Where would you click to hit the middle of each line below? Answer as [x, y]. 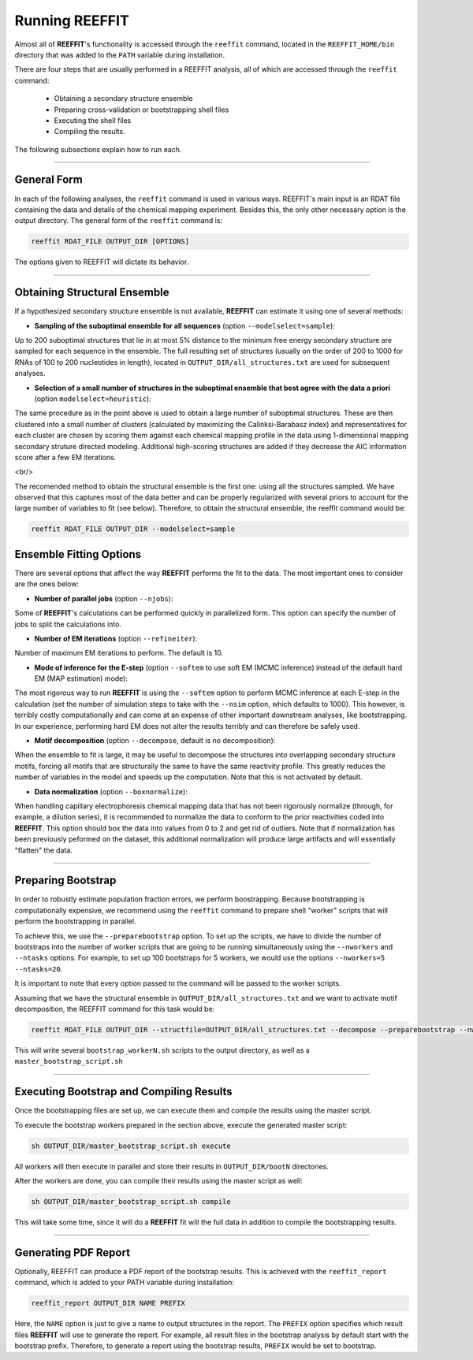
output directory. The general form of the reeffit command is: [119, 221]
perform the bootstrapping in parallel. [75, 921]
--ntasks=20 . [39, 968]
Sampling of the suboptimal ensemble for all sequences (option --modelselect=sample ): [184, 325]
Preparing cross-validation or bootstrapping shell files [142, 110]
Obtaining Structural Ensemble [92, 293]
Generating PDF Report [72, 1252]
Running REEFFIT [72, 20]
